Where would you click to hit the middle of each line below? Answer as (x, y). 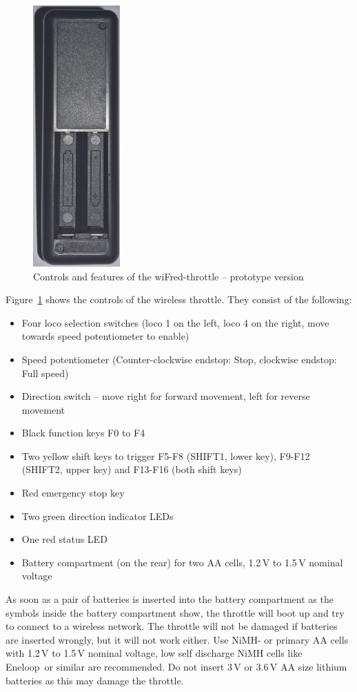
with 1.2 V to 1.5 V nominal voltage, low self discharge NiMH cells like (154, 653)
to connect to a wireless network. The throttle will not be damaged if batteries (172, 626)
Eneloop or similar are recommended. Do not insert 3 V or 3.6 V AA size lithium (176, 666)
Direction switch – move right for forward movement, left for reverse (166, 396)
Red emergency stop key (73, 493)
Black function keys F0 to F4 (83, 433)
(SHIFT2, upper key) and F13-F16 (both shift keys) (132, 469)
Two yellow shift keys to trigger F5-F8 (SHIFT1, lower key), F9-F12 (166, 455)
